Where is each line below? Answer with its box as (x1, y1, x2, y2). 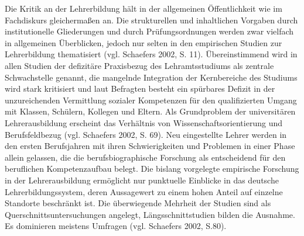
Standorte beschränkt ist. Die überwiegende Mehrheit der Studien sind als (5, 197, 271, 209)
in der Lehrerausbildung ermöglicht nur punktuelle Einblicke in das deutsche (5, 173, 279, 186)
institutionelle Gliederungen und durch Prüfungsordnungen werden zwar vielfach (5, 25, 294, 37)
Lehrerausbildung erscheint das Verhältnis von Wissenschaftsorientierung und (5, 116, 282, 129)
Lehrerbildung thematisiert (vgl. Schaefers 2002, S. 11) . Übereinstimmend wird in (5, 48, 298, 60)
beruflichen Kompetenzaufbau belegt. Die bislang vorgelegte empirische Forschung (5, 162, 299, 175)
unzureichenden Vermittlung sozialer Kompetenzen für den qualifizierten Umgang (5, 93, 297, 106)
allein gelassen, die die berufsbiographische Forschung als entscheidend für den (5, 151, 286, 163)
